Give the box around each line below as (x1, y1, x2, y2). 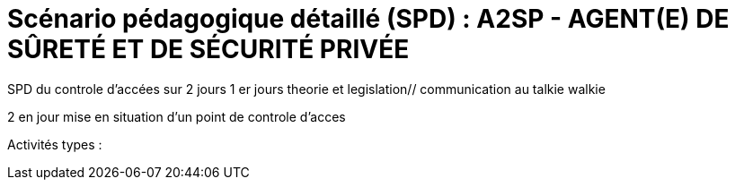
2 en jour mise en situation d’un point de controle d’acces (7, 108, 346, 124)
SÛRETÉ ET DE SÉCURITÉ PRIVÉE (7, 34, 410, 64)
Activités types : (7, 136, 102, 152)
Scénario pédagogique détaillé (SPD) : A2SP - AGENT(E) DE (7, 4, 730, 34)
